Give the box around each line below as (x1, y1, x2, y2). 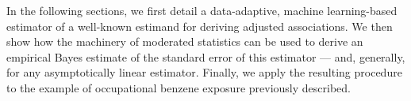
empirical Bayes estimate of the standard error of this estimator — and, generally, (6, 48, 405, 65)
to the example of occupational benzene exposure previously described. (6, 79, 351, 95)
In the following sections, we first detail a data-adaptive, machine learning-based (6, 2, 398, 18)
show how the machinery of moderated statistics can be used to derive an (6, 33, 363, 50)
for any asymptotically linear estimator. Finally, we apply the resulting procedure (6, 64, 402, 80)
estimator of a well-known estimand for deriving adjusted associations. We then (6, 17, 393, 34)
